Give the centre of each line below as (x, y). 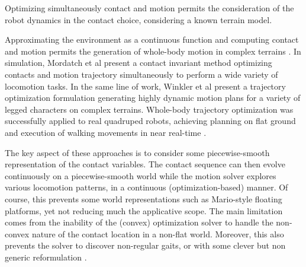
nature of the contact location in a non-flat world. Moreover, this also (158, 233)
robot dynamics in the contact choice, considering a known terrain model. (138, 19)
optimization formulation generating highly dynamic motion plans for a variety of (153, 98)
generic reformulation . (46, 257)
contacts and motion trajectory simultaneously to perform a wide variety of (141, 74)
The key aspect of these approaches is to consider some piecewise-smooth (137, 152)
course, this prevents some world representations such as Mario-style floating (144, 198)
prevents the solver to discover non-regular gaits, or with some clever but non (145, 245)
